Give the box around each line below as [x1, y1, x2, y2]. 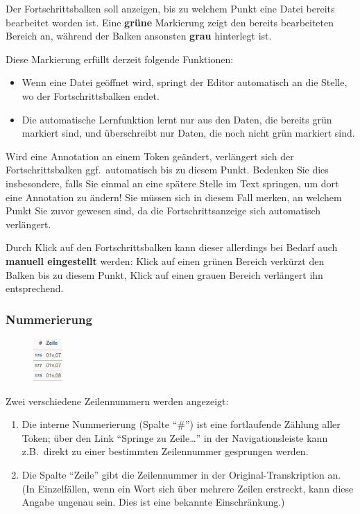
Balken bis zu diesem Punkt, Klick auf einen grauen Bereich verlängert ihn [6, 267, 323, 282]
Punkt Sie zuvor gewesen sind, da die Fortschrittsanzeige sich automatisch [6, 203, 321, 218]
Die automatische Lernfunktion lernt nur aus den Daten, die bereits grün [22, 112, 332, 126]
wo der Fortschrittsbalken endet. [22, 88, 160, 103]
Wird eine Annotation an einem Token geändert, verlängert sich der [6, 148, 294, 163]
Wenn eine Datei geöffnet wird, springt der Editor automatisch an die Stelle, [22, 75, 348, 89]
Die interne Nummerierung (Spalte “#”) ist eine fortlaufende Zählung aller [22, 417, 341, 431]
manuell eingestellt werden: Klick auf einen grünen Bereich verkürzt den [6, 253, 325, 268]
